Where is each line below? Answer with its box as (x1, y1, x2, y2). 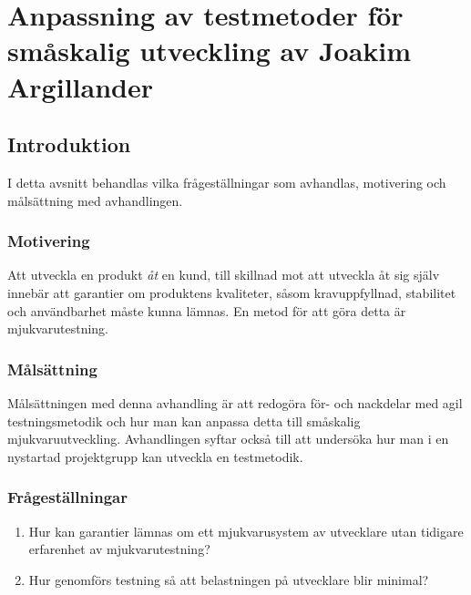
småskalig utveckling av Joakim (7, 32, 412, 69)
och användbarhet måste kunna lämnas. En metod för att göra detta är (7, 301, 406, 320)
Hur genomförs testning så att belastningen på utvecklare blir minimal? (28, 569, 429, 589)
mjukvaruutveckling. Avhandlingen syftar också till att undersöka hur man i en (7, 429, 449, 448)
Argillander (7, 67, 153, 105)
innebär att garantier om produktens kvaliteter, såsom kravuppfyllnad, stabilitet (7, 282, 456, 302)
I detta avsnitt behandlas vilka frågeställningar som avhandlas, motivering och (7, 172, 446, 191)
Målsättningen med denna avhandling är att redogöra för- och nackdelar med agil (7, 393, 463, 412)
